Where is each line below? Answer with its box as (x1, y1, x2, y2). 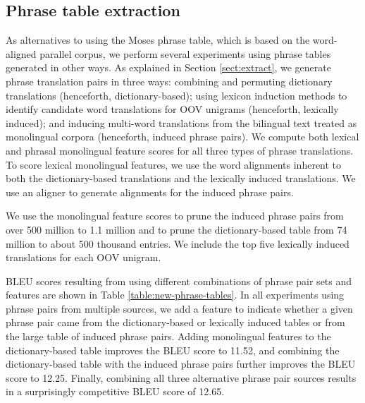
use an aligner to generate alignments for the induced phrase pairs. (6, 184, 294, 199)
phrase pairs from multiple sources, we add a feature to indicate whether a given (6, 301, 353, 315)
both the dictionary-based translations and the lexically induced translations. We (6, 171, 356, 186)
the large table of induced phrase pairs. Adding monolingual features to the (6, 329, 331, 344)
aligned (6, 46, 37, 61)
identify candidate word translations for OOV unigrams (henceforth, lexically (6, 102, 339, 116)
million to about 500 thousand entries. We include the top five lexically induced (6, 236, 349, 251)
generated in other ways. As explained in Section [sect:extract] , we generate (6, 60, 331, 75)
